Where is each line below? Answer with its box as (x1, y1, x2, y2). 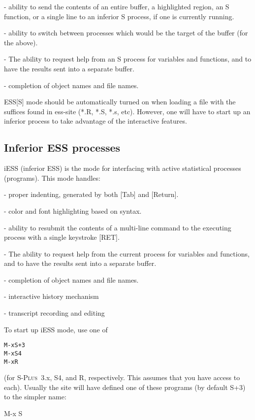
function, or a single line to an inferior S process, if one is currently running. (4, 11, 234, 21)
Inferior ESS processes (4, 140, 121, 155)
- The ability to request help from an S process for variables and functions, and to (4, 54, 252, 64)
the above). (4, 37, 38, 47)
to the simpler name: (4, 391, 66, 402)
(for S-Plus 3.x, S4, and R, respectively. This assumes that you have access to (4, 372, 240, 383)
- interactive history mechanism (4, 291, 99, 301)
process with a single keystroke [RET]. (4, 232, 120, 242)
